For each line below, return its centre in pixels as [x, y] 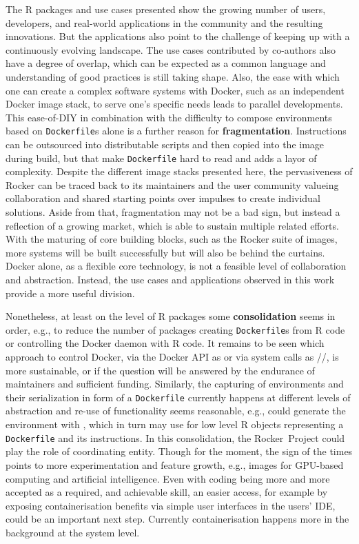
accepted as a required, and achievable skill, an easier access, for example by [167, 492]
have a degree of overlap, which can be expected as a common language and [166, 63]
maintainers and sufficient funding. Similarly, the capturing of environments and [175, 384]
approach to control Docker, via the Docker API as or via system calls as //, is [172, 357]
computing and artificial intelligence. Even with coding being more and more [168, 478]
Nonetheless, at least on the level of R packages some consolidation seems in [171, 316]
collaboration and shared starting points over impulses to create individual [163, 198]
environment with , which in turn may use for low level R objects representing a [175, 424]
